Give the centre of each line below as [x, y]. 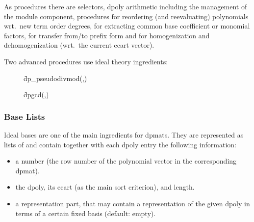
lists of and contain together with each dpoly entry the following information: [120, 144]
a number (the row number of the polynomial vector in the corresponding [126, 161]
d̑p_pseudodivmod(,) [55, 78]
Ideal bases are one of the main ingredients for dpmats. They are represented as [124, 134]
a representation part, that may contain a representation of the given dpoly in [133, 203]
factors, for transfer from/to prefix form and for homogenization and [107, 35]
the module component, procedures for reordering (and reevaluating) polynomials [126, 16]
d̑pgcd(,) [36, 95]
